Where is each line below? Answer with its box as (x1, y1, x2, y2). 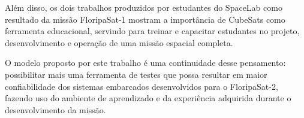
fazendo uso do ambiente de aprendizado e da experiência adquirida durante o (5, 92, 291, 104)
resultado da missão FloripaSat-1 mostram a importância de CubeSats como (5, 13, 285, 25)
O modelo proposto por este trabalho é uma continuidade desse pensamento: (5, 56, 286, 69)
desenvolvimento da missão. (5, 103, 106, 116)
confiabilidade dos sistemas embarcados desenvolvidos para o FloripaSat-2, (5, 80, 278, 92)
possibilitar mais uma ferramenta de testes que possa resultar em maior (5, 68, 267, 80)
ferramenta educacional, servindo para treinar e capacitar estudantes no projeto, (5, 25, 300, 37)
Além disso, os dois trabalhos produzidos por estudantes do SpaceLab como (5, 1, 282, 13)
